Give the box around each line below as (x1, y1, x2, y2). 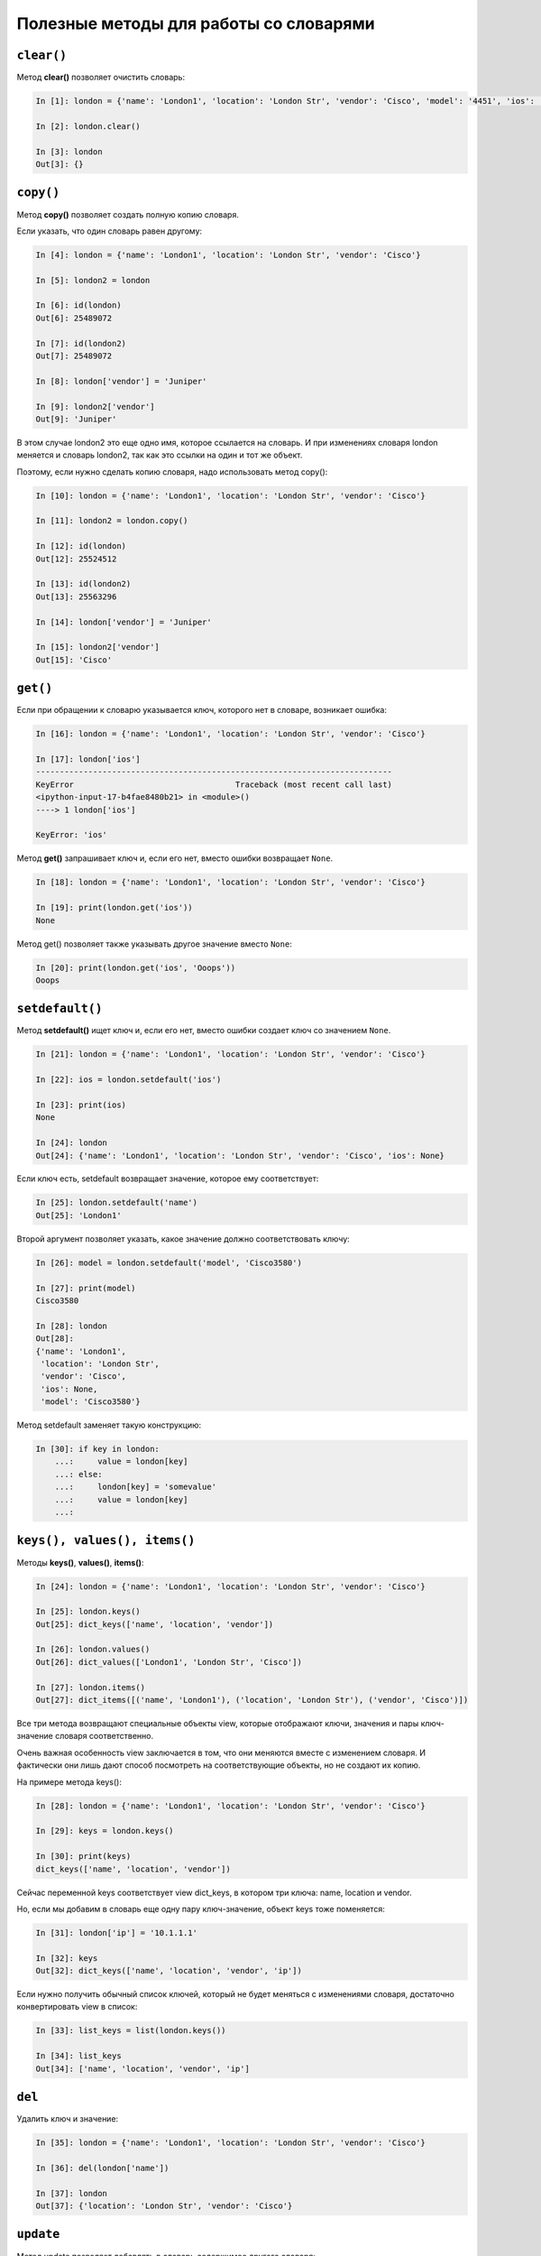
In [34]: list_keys (35, 2051, 122, 2061)
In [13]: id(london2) (35, 578, 132, 589)
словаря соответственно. (54, 1731, 153, 1742)
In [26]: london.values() (35, 1644, 151, 1655)
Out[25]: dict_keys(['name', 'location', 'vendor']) (35, 1619, 274, 1629)
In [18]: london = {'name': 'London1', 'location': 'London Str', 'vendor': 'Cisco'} (35, 877, 426, 888)
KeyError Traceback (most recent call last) (35, 779, 392, 790)
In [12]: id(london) (35, 541, 126, 551)
